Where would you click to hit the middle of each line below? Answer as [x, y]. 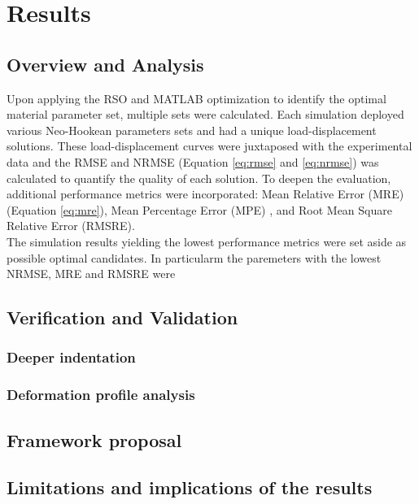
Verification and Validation [122, 317]
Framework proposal [94, 439]
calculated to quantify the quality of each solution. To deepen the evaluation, [199, 178]
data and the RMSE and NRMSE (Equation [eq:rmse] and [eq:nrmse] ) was [193, 161]
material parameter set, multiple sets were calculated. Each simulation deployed [205, 114]
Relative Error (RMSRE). [71, 226]
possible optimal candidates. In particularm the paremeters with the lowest [194, 257]
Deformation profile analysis [101, 395]
